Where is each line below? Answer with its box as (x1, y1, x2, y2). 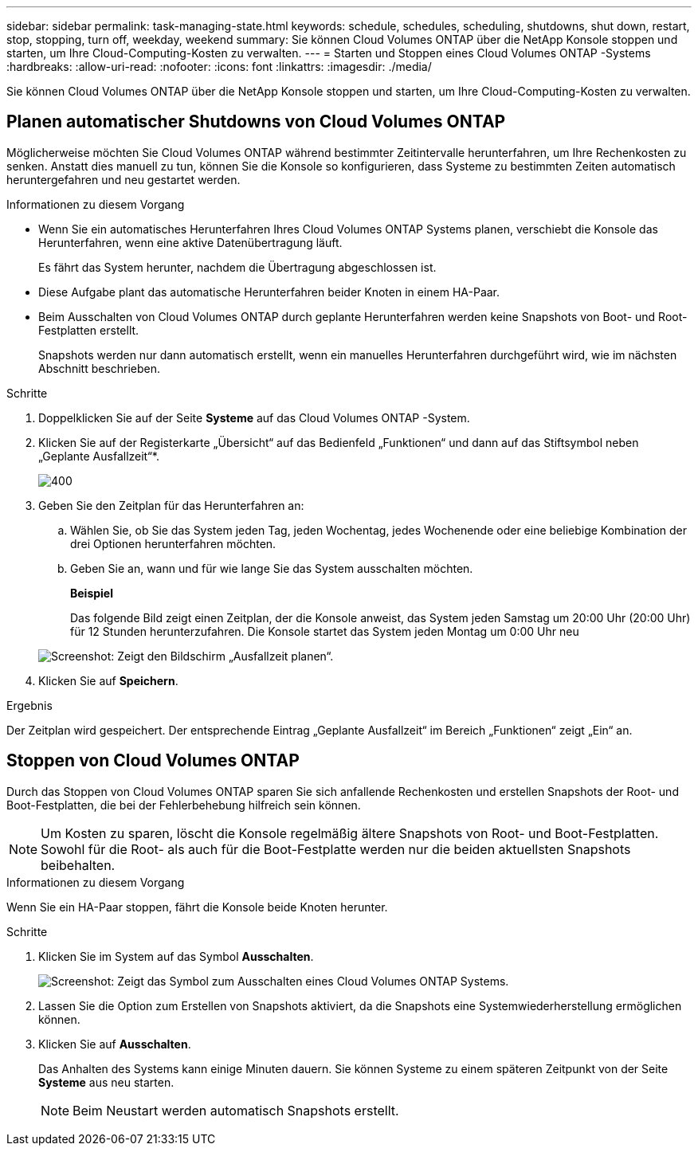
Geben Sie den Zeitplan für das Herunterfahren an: (38, 498, 304, 512)
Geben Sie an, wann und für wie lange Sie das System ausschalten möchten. (70, 561, 473, 575)
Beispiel (70, 586, 113, 600)
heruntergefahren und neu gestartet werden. (6, 172, 241, 186)
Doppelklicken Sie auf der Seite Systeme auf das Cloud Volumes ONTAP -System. (38, 410, 470, 425)
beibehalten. (41, 856, 116, 873)
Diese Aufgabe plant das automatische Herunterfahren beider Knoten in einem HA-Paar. (38, 284, 500, 299)
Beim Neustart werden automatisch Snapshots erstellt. (73, 1102, 399, 1119)
